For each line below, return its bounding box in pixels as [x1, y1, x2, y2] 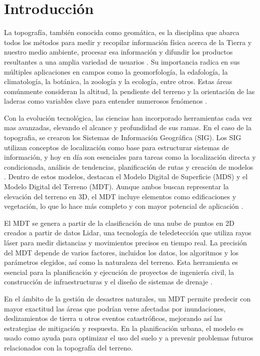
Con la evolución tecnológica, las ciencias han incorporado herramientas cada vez [4, 112, 252, 123]
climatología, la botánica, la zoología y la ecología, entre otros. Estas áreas [4, 76, 232, 87]
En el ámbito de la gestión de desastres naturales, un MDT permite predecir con [4, 293, 251, 303]
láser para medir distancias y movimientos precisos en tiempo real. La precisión [4, 237, 247, 247]
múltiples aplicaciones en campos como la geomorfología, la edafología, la [4, 66, 228, 77]
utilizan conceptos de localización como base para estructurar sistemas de [4, 142, 229, 152]
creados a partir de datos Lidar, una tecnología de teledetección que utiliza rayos [4, 227, 251, 238]
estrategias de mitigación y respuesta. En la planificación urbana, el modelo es [4, 322, 244, 333]
